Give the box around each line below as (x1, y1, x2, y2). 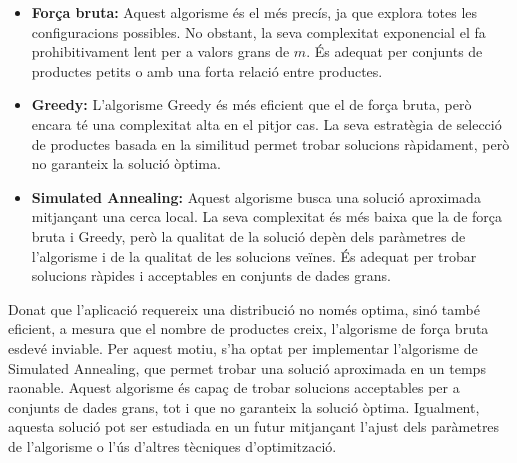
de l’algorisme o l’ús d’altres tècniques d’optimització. (8, 435, 337, 456)
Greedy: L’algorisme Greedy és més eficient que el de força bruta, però (31, 94, 472, 115)
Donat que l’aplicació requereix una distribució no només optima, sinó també (8, 298, 480, 319)
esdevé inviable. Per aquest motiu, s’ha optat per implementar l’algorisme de (8, 337, 478, 358)
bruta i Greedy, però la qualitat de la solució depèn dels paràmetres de (31, 225, 466, 246)
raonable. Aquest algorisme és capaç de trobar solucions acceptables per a (8, 377, 460, 398)
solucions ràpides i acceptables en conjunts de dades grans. (31, 265, 391, 286)
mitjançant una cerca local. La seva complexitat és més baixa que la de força (31, 206, 503, 227)
